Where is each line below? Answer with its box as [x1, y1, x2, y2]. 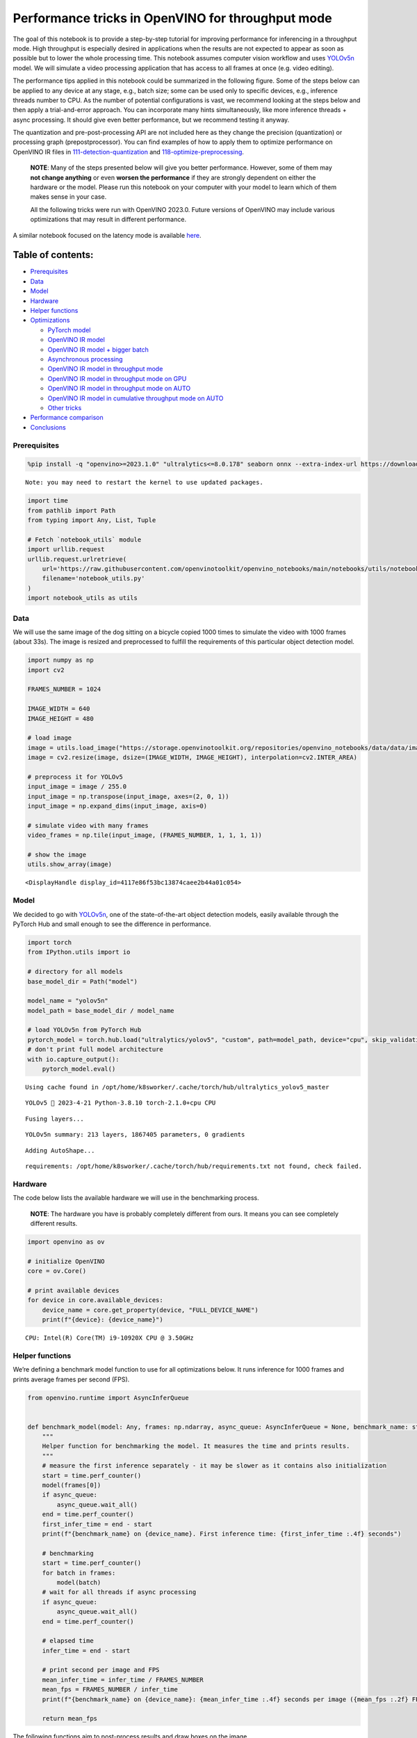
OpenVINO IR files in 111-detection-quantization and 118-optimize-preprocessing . [13, 147, 245, 156]
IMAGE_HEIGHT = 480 [27, 715, 94, 722]
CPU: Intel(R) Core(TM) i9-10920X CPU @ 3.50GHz [25, 1334, 194, 1342]
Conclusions [30, 423, 66, 431]
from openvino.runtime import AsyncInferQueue [27, 1394, 189, 1402]
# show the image [27, 851, 87, 859]
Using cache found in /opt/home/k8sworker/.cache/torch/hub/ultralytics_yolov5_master [25, 1083, 329, 1091]
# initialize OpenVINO [27, 1257, 105, 1265]
